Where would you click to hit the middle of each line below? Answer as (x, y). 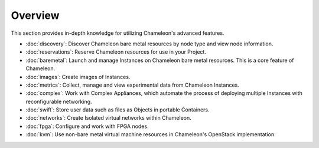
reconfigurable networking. (59, 101)
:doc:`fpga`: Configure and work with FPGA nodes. (87, 126)
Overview (35, 15)
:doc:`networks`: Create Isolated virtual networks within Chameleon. (108, 118)
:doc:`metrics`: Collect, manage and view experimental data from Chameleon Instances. (132, 85)
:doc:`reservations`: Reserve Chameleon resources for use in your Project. (116, 52)
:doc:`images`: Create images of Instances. (78, 77)
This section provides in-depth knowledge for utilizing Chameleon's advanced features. (118, 33)
